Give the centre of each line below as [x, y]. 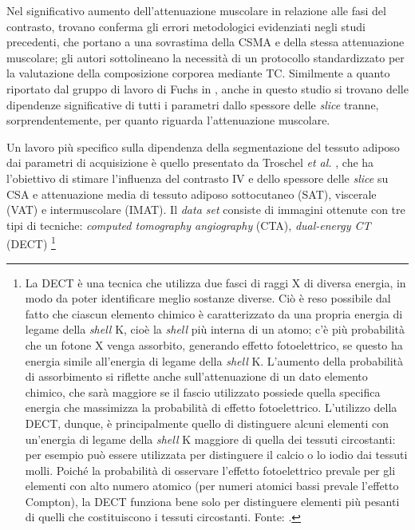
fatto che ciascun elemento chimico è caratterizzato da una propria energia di [214, 313]
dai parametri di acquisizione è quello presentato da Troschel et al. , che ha [190, 162]
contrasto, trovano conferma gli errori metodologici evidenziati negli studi [186, 26]
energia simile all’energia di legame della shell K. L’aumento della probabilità [214, 360]
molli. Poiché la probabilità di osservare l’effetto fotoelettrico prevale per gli [210, 470]
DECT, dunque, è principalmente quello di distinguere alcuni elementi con [207, 423]
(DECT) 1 [31, 242]
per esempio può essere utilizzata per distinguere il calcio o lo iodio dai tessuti [216, 455]
